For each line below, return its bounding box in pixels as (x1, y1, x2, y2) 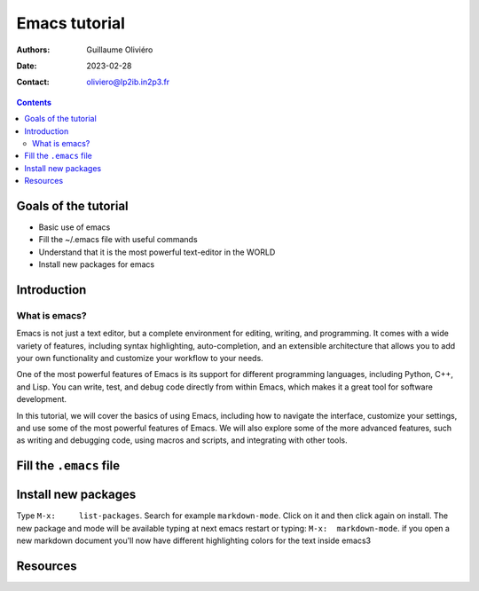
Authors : (16, 44, 51, 55)
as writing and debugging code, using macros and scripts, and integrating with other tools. (16, 435, 348, 445)
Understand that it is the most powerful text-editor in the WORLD (38, 247, 276, 257)
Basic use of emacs (38, 222, 111, 232)
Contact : (16, 76, 51, 88)
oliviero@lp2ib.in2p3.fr (86, 76, 170, 88)
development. (16, 394, 67, 405)
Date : (16, 60, 37, 71)
